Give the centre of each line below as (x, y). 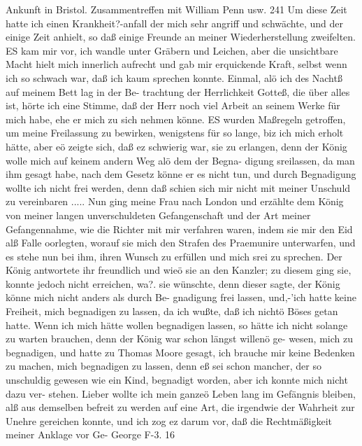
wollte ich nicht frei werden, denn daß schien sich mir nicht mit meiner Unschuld (178, 187)
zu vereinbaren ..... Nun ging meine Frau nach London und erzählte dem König (175, 201)
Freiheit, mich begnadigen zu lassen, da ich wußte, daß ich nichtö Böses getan (172, 311)
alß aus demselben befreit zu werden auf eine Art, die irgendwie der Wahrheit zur (180, 407)
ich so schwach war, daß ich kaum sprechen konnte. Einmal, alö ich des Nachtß (174, 77)
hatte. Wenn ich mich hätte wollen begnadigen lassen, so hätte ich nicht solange (177, 325)
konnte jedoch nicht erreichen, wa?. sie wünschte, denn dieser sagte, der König (173, 283)
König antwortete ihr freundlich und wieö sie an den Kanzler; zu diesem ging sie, (179, 270)
